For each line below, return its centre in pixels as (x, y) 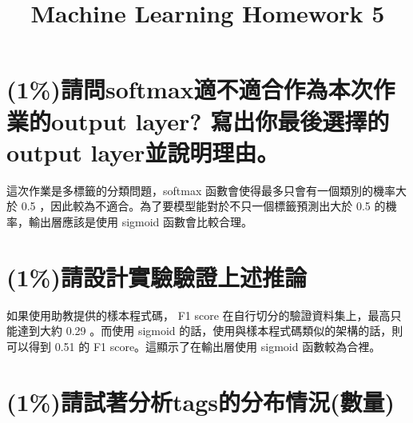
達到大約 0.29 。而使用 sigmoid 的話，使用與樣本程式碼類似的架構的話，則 (210, 331)
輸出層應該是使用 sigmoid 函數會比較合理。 (141, 221)
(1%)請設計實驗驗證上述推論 (157, 276)
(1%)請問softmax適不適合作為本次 (190, 89)
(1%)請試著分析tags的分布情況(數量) (201, 401)
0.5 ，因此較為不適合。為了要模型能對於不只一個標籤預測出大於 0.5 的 (203, 206)
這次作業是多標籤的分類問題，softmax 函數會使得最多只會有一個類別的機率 (201, 190)
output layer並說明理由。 (143, 152)
